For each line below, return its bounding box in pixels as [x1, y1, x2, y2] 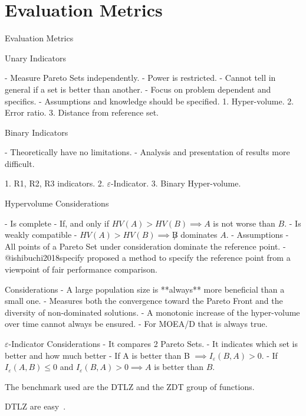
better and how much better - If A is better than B [5, 349, 190, 361]
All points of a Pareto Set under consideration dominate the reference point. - [5, 240, 286, 252]
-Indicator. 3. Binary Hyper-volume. [110, 177, 241, 189]
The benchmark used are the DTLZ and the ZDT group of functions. [5, 380, 255, 392]
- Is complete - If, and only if [5, 217, 110, 229]
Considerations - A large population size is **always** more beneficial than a [5, 283, 285, 295]
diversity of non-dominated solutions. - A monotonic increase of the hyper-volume [5, 306, 300, 318]
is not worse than [213, 217, 275, 229]
